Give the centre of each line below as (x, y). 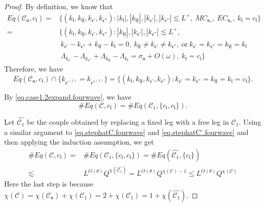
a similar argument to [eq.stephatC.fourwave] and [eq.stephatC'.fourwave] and (126, 132)
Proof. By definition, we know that (59, 6)
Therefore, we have (34, 69)
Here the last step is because (49, 184)
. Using (250, 121)
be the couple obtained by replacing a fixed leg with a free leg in (128, 121)
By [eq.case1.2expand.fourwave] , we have (68, 97)
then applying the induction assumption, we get (79, 142)
